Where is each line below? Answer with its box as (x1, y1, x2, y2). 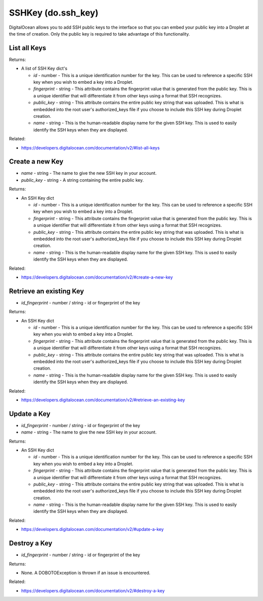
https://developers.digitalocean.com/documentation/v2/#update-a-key (21, 526, 164, 532)
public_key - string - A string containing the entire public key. (21, 177, 144, 183)
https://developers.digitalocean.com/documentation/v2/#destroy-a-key (21, 587, 165, 594)
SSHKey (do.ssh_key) (9, 7, 99, 18)
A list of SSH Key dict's (21, 66, 68, 72)
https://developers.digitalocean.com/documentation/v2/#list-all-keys (21, 145, 160, 150)
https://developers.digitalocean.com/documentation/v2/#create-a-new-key (21, 274, 173, 280)
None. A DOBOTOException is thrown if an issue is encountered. (21, 570, 150, 576)
